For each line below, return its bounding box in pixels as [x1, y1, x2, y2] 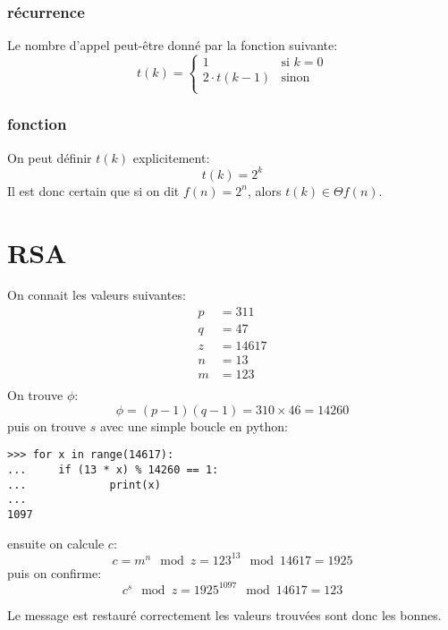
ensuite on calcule [7, 533, 105, 552]
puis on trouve [7, 416, 87, 435]
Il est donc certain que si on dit [7, 181, 180, 200]
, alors [248, 181, 282, 200]
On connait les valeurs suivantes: [7, 285, 186, 304]
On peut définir [7, 148, 92, 166]
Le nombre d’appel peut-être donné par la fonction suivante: [7, 36, 338, 55]
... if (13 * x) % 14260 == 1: [7, 464, 219, 477]
